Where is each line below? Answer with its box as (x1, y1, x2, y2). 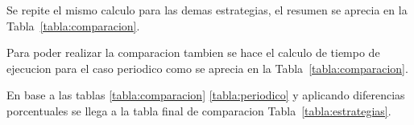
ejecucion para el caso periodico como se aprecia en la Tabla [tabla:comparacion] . (6, 59, 408, 76)
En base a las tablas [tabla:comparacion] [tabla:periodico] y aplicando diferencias (6, 87, 405, 103)
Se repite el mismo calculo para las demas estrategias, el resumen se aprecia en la (6, 2, 408, 18)
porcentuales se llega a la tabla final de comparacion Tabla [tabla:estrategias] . (6, 102, 391, 119)
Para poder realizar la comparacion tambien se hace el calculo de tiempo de (6, 44, 380, 61)
